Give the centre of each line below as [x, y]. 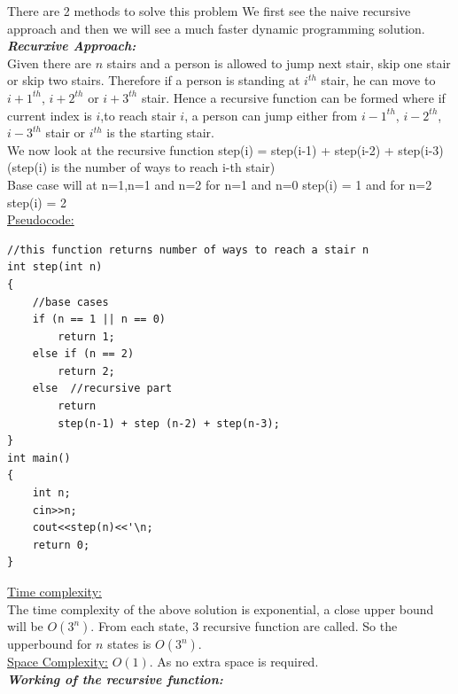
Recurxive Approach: [72, 46]
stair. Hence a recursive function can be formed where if [293, 97]
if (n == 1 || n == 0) [99, 320]
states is [129, 644]
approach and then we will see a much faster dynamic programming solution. [216, 28]
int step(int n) [55, 267]
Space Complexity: [58, 662]
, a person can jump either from [271, 115]
